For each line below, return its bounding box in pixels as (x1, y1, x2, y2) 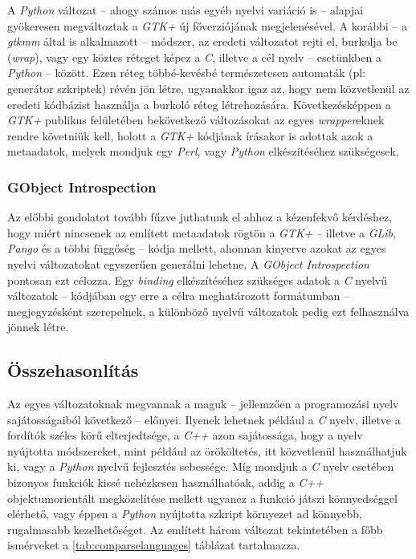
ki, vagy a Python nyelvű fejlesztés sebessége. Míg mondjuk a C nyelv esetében (7, 458, 394, 475)
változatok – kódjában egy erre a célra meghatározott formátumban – (7, 287, 350, 304)
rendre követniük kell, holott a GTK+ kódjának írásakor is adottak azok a (7, 127, 373, 144)
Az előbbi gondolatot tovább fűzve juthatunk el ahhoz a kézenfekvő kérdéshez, (7, 209, 393, 225)
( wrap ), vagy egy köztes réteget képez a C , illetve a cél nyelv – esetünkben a (7, 48, 381, 65)
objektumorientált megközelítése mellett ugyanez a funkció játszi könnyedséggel (7, 489, 398, 506)
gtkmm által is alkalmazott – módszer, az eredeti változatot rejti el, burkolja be (7, 33, 398, 50)
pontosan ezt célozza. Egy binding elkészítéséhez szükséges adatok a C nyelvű (7, 271, 388, 288)
